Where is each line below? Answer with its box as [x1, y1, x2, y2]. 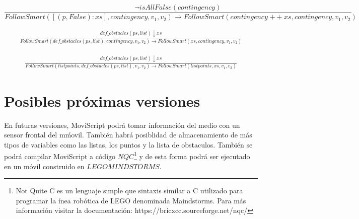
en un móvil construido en [4, 161, 85, 171]
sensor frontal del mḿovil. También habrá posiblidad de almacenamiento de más [4, 129, 252, 140]
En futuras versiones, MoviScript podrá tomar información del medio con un [4, 119, 240, 130]
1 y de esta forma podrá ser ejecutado [134, 150, 250, 161]
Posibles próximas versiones [4, 90, 200, 111]
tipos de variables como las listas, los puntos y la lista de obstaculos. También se [4, 139, 253, 150]
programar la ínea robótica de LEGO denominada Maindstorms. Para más [16, 195, 246, 205]
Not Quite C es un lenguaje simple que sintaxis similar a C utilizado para [16, 185, 243, 196]
